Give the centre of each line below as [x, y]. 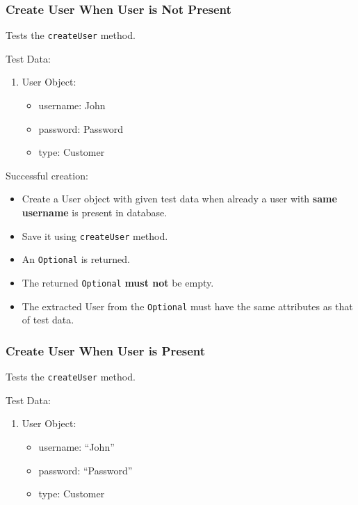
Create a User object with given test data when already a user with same [179, 199]
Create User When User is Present [106, 350]
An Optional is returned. [76, 259]
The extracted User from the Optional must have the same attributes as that [187, 306]
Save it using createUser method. [95, 235]
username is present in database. [95, 213]
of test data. [48, 320]
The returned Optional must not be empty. [118, 282]
